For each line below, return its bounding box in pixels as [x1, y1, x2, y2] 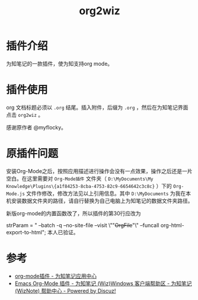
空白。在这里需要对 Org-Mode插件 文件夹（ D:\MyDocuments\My [6, 175, 154, 182]
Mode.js [6, 191, 25, 197]
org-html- [160, 221, 185, 229]
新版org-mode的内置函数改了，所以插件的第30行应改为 [6, 209, 141, 217]
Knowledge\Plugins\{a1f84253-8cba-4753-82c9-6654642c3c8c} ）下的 [6, 182, 172, 189]
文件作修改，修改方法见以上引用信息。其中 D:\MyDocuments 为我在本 [26, 190, 191, 197]
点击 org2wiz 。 [6, 111, 43, 118]
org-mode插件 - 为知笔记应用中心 [14, 272, 97, 279]
